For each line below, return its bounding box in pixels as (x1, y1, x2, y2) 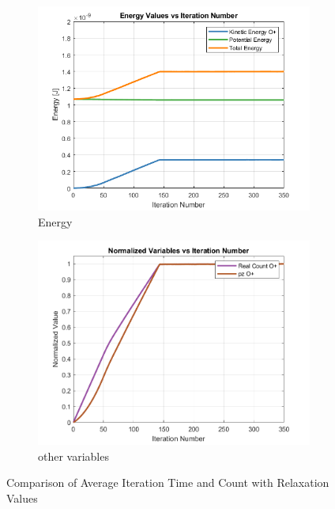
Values (6, 489, 38, 506)
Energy (38, 213, 73, 230)
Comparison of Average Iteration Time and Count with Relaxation (6, 474, 329, 491)
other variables (38, 447, 109, 464)
